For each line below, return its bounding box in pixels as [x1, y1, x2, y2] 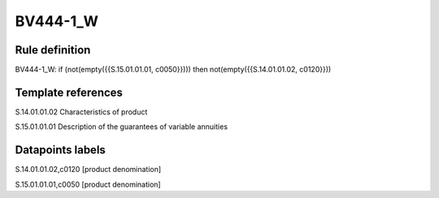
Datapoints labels [15, 143, 106, 157]
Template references [15, 85, 124, 99]
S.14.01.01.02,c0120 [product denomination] [15, 165, 162, 174]
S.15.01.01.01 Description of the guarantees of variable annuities [15, 122, 228, 131]
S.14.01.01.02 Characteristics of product [15, 106, 148, 117]
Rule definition [15, 43, 91, 57]
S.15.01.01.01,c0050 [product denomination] [15, 179, 162, 189]
